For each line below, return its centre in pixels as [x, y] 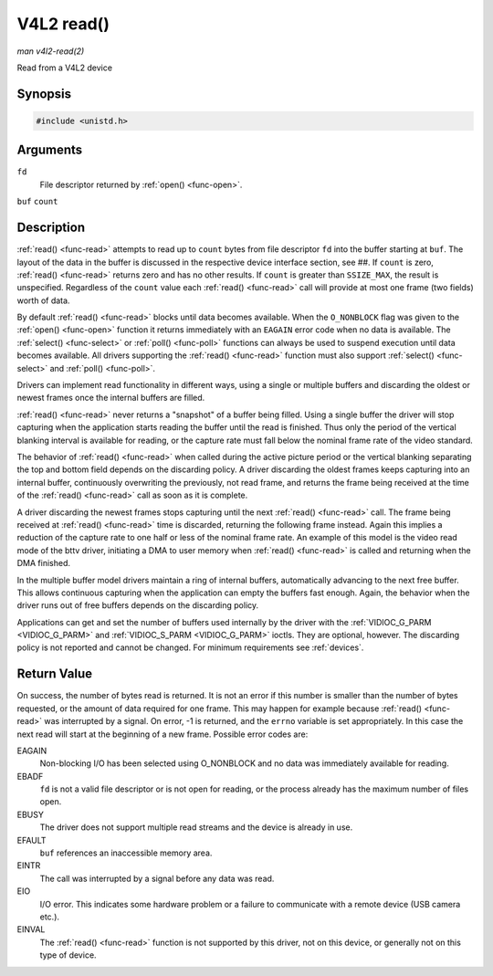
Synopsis [44, 94]
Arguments [50, 150]
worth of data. [43, 300]
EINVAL [31, 929]
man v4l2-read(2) [51, 51]
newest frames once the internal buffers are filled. [111, 398]
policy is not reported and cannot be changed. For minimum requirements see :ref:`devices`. [190, 647]
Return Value [55, 674]
